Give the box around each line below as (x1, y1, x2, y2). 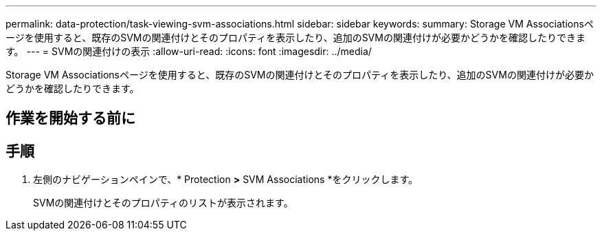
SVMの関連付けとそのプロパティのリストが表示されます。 (33, 197, 293, 209)
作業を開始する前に (5, 109, 135, 127)
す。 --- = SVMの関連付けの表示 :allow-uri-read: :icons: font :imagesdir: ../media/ (5, 45, 372, 57)
